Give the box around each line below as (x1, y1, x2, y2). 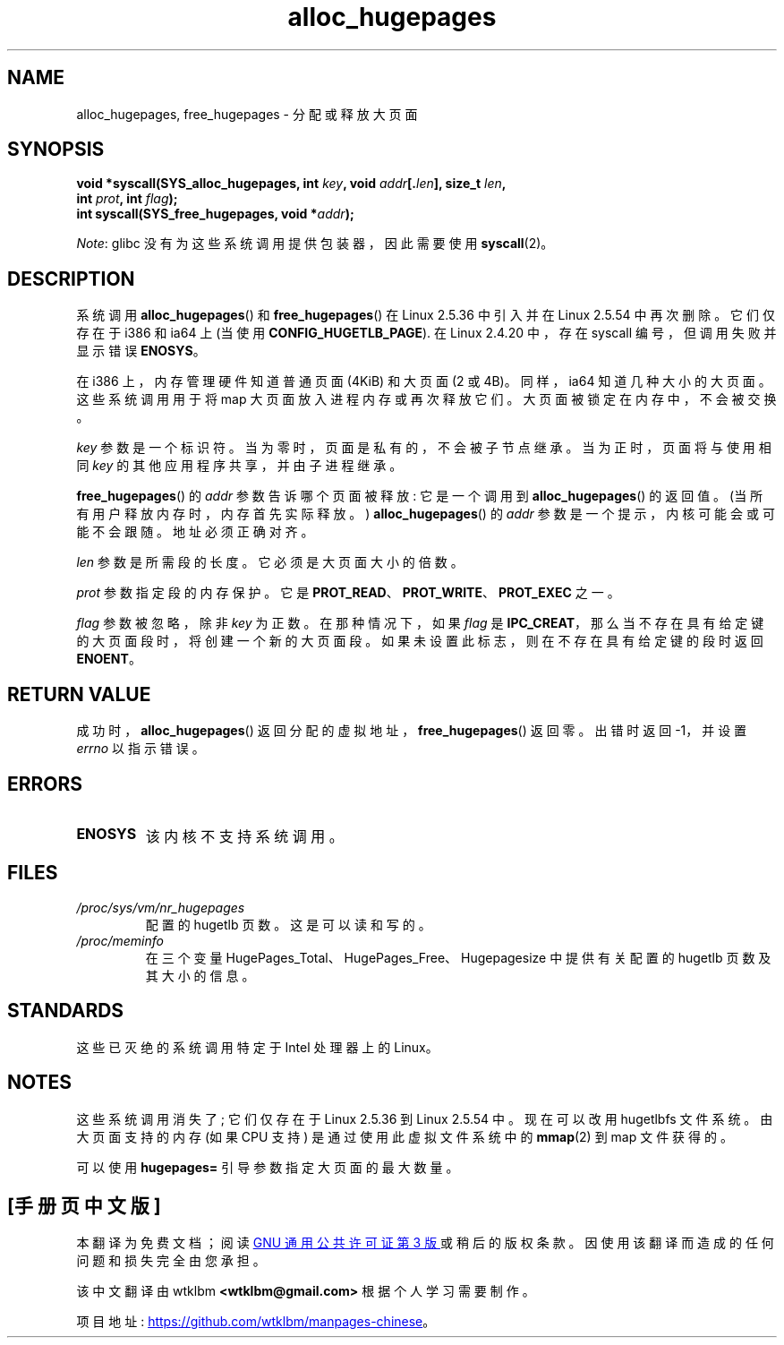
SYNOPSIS (7, 138, 105, 161)
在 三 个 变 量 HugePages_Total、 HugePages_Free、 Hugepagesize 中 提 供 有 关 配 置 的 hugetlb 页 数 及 (145, 949, 771, 965)
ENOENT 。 (76, 651, 141, 667)
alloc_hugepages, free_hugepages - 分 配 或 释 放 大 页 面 (76, 106, 418, 122)
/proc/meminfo (76, 932, 164, 948)
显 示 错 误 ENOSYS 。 (76, 343, 206, 359)
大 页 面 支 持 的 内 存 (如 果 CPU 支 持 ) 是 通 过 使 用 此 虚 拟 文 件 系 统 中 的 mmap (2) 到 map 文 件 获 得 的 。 (76, 1128, 733, 1144)
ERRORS (7, 772, 83, 795)
